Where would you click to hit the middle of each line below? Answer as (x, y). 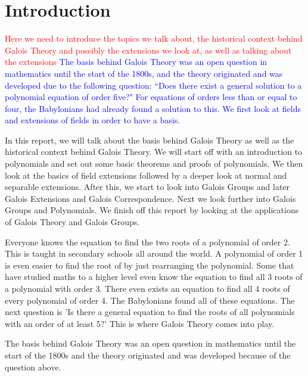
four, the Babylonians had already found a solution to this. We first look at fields (153, 108)
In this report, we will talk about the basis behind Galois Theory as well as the (150, 140)
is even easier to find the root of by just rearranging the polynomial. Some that (150, 265)
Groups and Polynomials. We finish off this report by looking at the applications (152, 210)
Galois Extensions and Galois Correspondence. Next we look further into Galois (150, 198)
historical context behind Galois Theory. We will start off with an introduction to (154, 152)
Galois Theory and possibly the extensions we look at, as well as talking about (148, 50)
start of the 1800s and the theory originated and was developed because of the (148, 355)
